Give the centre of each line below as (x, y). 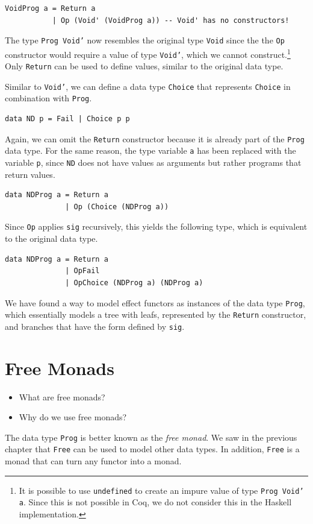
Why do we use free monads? (73, 417)
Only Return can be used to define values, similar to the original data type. (144, 66)
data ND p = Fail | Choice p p (67, 119)
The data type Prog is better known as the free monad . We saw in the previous (151, 437)
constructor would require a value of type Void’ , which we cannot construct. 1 (148, 53)
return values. (30, 174)
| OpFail (82, 271)
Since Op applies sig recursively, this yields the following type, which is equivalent (156, 226)
